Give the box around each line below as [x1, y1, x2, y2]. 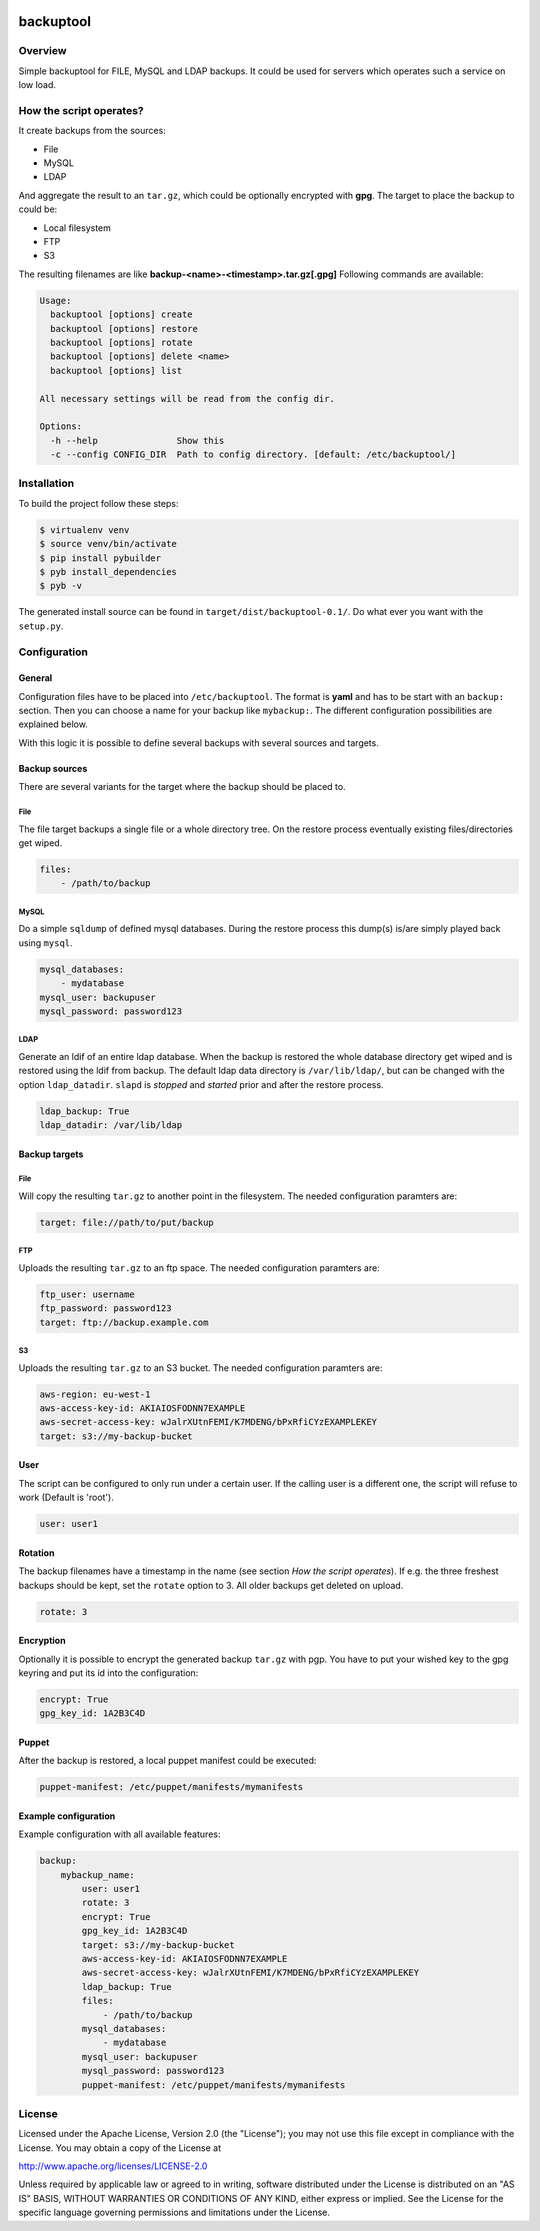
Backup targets [18, 1148, 84, 1160]
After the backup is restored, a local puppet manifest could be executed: [18, 1755, 317, 1767]
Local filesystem [43, 221, 112, 234]
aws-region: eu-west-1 [39, 1388, 151, 1400]
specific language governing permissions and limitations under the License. [18, 2206, 330, 2219]
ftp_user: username [39, 1288, 135, 1300]
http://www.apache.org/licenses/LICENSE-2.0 [18, 2160, 208, 2172]
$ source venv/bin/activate [39, 538, 177, 550]
